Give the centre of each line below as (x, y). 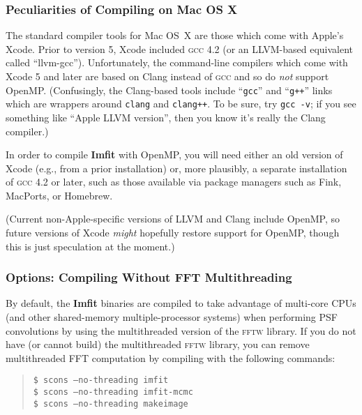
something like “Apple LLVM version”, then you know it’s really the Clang (166, 117)
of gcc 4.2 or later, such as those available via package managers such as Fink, (174, 182)
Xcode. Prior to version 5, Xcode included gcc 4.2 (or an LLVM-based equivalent (180, 48)
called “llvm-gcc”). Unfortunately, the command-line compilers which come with (177, 62)
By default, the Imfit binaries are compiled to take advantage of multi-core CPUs (181, 303)
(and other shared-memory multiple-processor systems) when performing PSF (172, 317)
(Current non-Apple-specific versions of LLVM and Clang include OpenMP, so (173, 219)
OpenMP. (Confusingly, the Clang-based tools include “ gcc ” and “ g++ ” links (169, 90)
